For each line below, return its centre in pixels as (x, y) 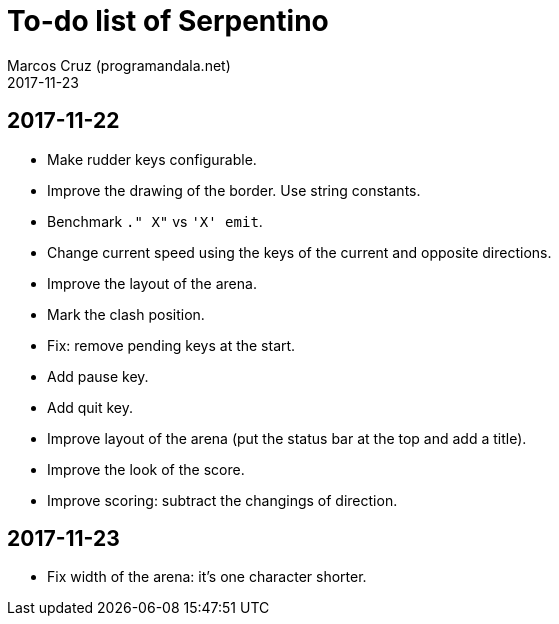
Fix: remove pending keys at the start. (171, 345)
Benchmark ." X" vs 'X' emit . (155, 221)
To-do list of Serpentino (168, 21)
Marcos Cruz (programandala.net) (119, 65)
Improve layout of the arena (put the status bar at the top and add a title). (287, 438)
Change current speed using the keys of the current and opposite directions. (299, 252)
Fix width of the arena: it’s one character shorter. (207, 577)
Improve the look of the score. (146, 469)
